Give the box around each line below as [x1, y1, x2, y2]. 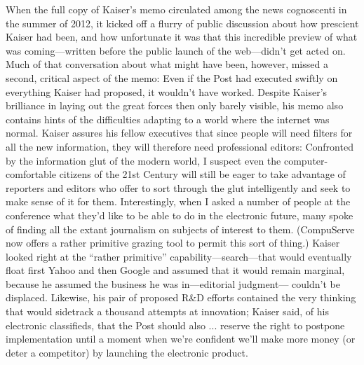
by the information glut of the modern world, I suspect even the [6, 153, 281, 167]
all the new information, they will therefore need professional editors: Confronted [6, 139, 353, 153]
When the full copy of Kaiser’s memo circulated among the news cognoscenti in [6, 2, 347, 16]
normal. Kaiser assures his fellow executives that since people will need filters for [6, 125, 353, 140]
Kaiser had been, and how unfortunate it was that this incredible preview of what [6, 29, 358, 44]
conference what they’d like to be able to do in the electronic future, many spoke [6, 207, 353, 222]
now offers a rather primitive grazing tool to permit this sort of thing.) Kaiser [6, 235, 340, 250]
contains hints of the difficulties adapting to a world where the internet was [6, 111, 330, 126]
